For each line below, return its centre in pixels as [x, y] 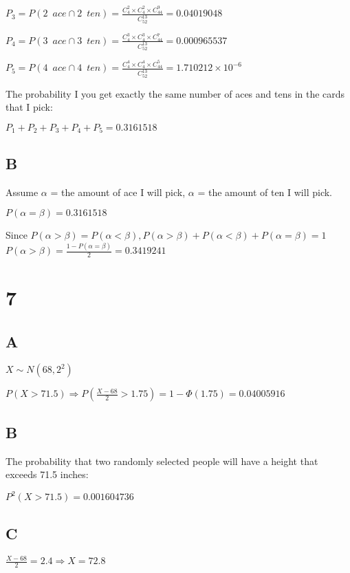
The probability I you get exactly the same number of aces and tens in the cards [175, 93]
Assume [22, 192]
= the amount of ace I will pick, [118, 192]
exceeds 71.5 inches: [47, 474]
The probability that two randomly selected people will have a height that [162, 461]
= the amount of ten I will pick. [265, 192]
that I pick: [29, 107]
